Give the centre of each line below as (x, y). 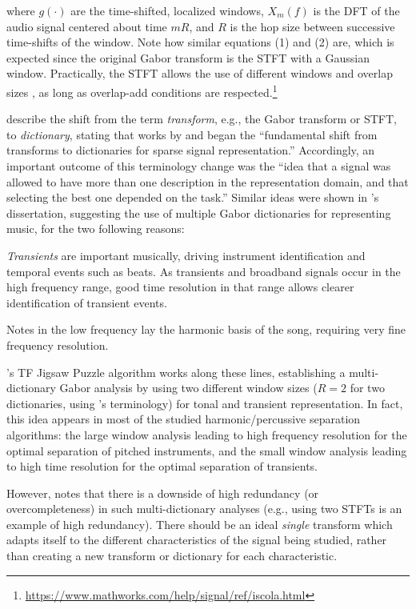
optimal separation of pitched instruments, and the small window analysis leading (207, 450)
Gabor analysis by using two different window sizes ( (188, 388)
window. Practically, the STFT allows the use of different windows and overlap (200, 73)
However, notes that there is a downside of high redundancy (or (163, 493)
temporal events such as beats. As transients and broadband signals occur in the (204, 271)
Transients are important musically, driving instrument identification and (186, 255)
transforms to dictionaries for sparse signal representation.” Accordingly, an (191, 150)
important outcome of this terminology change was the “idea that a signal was (199, 166)
